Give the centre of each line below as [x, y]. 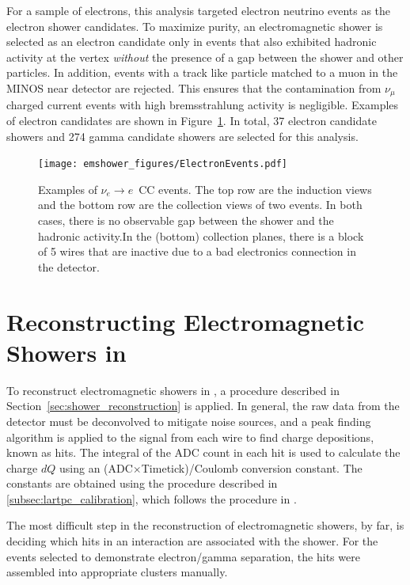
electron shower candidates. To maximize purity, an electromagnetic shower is [195, 26]
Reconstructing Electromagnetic [186, 321]
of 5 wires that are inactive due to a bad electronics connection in [197, 251]
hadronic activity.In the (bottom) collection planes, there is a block [201, 236]
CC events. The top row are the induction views [255, 189]
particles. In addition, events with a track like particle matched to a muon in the [202, 72]
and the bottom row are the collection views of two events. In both [200, 205]
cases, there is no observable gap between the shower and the [186, 220]
